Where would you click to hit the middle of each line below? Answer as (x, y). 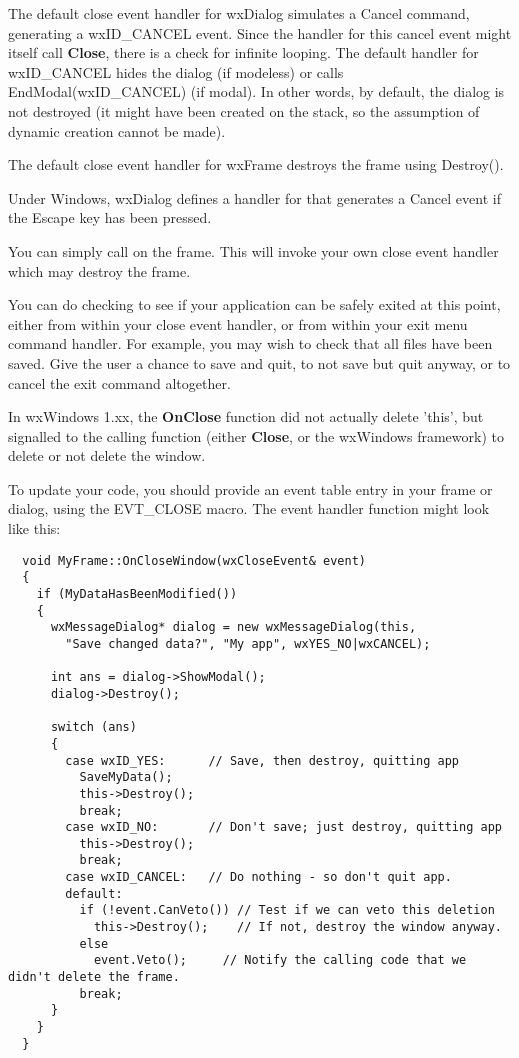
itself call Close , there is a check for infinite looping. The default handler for (243, 52)
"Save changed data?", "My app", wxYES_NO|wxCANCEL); (248, 643)
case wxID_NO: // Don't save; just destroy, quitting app (283, 827)
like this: (34, 528)
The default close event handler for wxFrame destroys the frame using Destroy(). (256, 164)
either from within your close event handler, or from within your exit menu (238, 323)
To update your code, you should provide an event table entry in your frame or (250, 488)
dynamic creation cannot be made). (117, 130)
